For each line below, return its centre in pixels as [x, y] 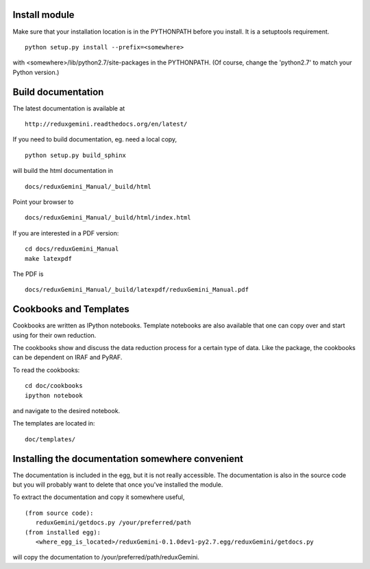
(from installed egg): [63, 532]
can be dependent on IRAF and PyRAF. [67, 358]
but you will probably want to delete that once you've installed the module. [118, 485]
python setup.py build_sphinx [76, 155]
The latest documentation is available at [69, 108]
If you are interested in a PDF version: [66, 233]
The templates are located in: [54, 423]
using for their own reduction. [54, 335]
